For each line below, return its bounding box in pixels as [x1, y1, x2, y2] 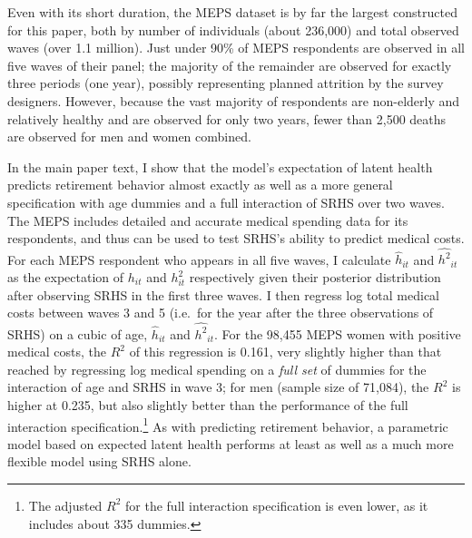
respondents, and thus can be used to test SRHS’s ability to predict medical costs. [7, 229, 465, 248]
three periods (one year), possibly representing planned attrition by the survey [7, 73, 444, 93]
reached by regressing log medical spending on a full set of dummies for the [7, 359, 427, 378]
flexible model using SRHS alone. [7, 452, 192, 471]
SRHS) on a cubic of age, [7, 324, 148, 343]
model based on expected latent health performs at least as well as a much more [7, 434, 454, 453]
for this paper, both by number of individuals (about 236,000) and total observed [7, 20, 459, 39]
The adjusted [28, 495, 103, 514]
